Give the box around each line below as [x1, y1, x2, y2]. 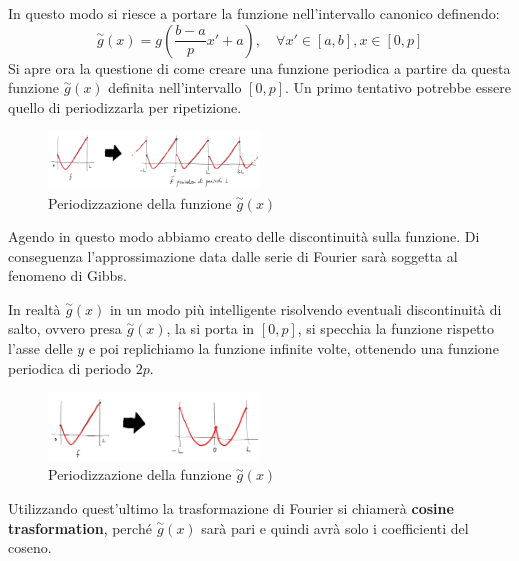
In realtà [8, 298, 61, 319]
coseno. [8, 537, 52, 558]
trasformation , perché [8, 517, 152, 538]
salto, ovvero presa [8, 318, 122, 339]
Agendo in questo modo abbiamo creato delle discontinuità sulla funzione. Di [8, 226, 480, 247]
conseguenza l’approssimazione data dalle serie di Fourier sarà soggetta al [8, 245, 458, 266]
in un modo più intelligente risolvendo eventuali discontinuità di [109, 298, 502, 319]
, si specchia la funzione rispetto [297, 318, 495, 339]
